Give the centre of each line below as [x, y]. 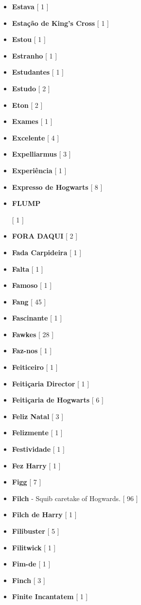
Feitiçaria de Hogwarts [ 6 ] [58, 400]
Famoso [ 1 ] [32, 285]
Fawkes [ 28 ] [33, 334]
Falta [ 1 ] [27, 269]
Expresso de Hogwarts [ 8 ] [57, 187]
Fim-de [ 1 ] [31, 564]
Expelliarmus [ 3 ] [41, 154]
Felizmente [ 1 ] [37, 433]
